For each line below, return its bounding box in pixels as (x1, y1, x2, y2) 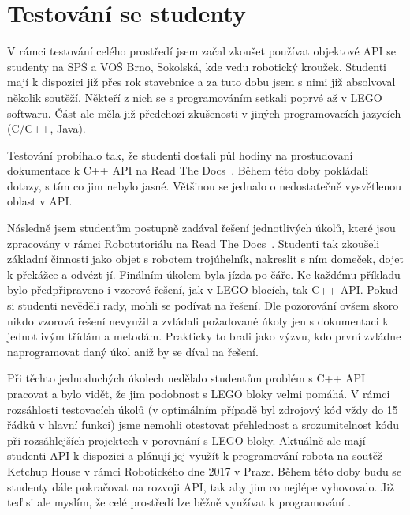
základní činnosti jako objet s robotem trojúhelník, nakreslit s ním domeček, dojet (7, 250, 404, 267)
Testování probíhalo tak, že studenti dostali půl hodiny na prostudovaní (7, 146, 353, 163)
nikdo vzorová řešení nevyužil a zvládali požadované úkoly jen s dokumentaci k (7, 312, 389, 329)
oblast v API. (7, 193, 73, 209)
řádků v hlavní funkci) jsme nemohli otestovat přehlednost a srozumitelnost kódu (7, 416, 400, 433)
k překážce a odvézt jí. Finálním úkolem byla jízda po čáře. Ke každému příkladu (7, 265, 401, 282)
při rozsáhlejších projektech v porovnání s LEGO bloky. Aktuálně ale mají (7, 431, 366, 448)
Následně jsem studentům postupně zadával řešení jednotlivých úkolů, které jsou (7, 220, 396, 236)
